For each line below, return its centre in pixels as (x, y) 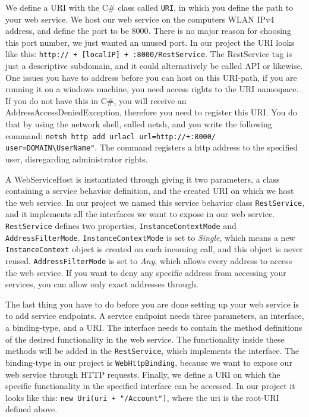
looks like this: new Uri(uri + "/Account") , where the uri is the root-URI (142, 397)
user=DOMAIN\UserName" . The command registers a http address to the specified (152, 147)
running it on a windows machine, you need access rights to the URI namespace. (152, 89)
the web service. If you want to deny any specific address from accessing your (146, 272)
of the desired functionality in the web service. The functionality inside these (145, 339)
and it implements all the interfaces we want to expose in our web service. (140, 214)
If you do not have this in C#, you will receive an (96, 100)
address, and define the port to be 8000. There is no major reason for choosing (148, 31)
